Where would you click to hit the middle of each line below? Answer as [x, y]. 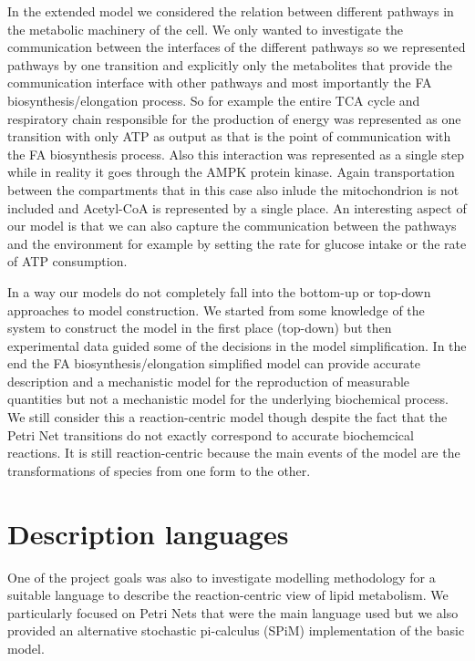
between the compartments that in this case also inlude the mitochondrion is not [233, 189]
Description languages [148, 533]
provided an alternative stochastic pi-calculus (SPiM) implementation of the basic [236, 630]
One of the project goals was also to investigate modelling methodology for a [222, 577]
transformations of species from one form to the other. [159, 470]
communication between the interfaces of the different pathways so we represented [237, 47]
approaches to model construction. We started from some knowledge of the [216, 310]
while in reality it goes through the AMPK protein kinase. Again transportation [231, 172]
